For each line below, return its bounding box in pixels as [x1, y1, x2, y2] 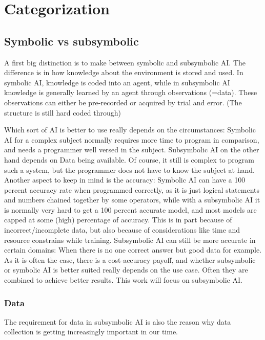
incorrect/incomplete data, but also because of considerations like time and [4, 224, 240, 235]
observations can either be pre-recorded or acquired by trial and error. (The [4, 97, 242, 107]
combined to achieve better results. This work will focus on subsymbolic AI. [4, 275, 242, 285]
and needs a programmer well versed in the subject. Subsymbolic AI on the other [4, 144, 259, 155]
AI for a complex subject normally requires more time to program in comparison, [4, 134, 259, 145]
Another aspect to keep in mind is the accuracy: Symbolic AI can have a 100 [4, 174, 246, 185]
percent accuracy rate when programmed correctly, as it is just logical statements [4, 184, 259, 195]
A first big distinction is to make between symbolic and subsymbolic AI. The [4, 57, 246, 67]
